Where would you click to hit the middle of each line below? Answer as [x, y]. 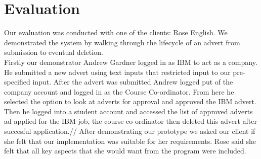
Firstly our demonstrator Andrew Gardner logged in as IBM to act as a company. [131, 62]
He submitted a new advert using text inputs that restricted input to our [117, 72]
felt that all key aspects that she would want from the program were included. [125, 151]
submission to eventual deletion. [54, 52]
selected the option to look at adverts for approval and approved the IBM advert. [130, 101]
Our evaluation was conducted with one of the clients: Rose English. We [116, 32]
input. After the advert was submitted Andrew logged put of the [133, 82]
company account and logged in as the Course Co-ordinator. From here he [119, 91]
